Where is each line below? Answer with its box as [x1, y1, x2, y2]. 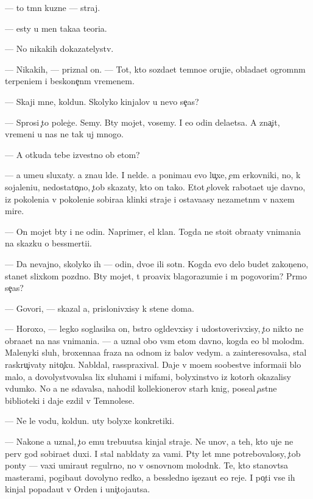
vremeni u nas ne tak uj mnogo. [5, 127, 124, 140]
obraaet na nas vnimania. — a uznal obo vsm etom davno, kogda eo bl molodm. [5, 334, 304, 346]
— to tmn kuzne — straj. [5, 1, 100, 13]
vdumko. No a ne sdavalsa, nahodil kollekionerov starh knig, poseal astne [5, 382, 277, 395]
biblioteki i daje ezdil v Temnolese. [5, 393, 135, 406]
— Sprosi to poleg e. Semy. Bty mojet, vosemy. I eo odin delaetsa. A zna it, [5, 115, 280, 128]
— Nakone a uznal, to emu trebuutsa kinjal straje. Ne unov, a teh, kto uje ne [5, 435, 294, 448]
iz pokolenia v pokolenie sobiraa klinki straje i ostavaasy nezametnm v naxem [5, 192, 295, 205]
